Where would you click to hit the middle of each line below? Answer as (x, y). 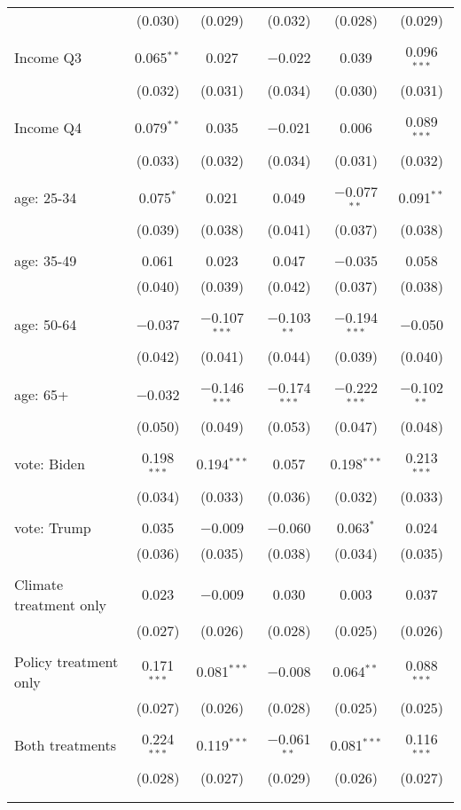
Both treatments (66, 745)
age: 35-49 (46, 261)
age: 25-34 (46, 197)
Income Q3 (48, 58)
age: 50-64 (46, 324)
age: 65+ (42, 394)
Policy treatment (66, 661)
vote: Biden (50, 464)
